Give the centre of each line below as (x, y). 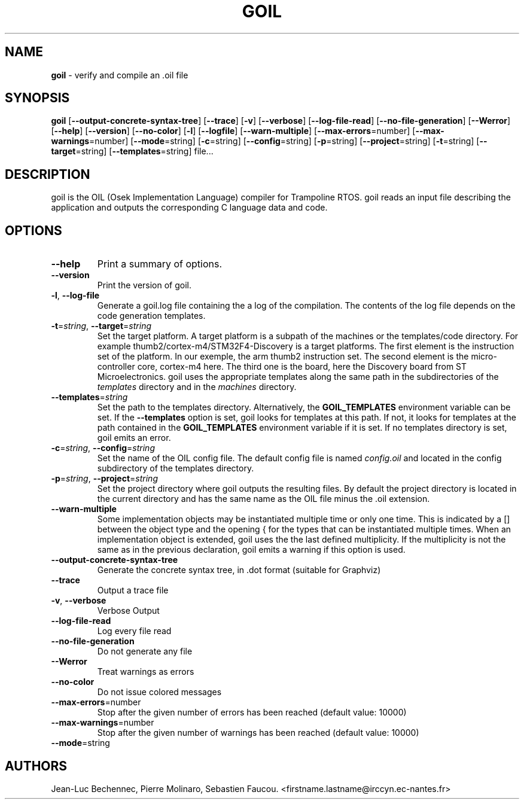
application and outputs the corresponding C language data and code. (189, 208)
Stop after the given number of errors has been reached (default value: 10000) (252, 712)
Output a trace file (133, 590)
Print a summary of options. (160, 264)
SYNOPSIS (37, 98)
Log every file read (134, 631)
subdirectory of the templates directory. (176, 468)
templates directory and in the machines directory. (197, 387)
